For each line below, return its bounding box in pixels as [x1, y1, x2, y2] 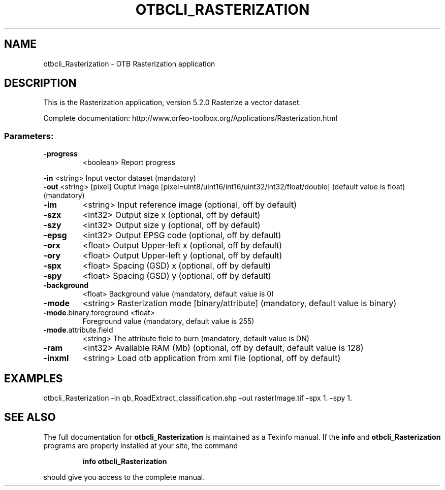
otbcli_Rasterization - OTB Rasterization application [43, 59, 215, 68]
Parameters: [4, 130, 54, 141]
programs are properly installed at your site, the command [43, 441, 238, 450]
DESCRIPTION [4, 77, 77, 90]
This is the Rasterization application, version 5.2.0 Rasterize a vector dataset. [43, 98, 301, 107]
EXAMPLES [4, 372, 63, 385]
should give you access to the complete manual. [43, 472, 205, 481]
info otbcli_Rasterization [82, 456, 167, 466]
